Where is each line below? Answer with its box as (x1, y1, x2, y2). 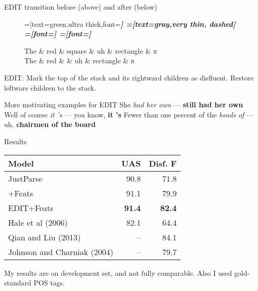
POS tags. (33, 277, 65, 288)
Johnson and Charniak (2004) (8, 245, 113, 258)
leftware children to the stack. (4, 82, 97, 93)
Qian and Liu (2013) (8, 231, 81, 243)
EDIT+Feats (8, 201, 54, 214)
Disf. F (149, 157, 177, 169)
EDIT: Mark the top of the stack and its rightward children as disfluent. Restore (4, 72, 254, 82)
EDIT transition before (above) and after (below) (4, 2, 157, 12)
